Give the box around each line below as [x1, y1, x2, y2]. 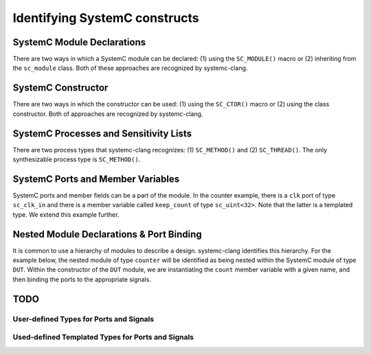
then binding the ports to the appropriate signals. [12, 275, 151, 283]
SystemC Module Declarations [12, 36, 146, 48]
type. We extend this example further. [12, 210, 120, 219]
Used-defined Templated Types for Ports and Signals [12, 333, 194, 342]
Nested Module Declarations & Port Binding [12, 228, 202, 240]
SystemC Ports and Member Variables [12, 173, 180, 185]
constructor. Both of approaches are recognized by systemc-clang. [12, 110, 203, 118]
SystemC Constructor [12, 82, 109, 94]
